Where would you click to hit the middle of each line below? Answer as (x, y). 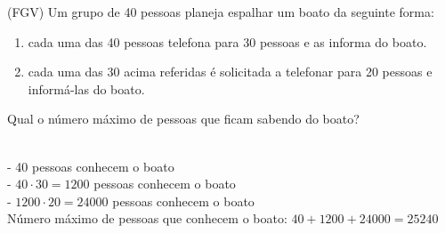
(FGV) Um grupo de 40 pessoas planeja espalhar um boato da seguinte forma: (221, 12)
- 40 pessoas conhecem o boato (91, 166)
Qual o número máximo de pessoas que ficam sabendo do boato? (183, 119)
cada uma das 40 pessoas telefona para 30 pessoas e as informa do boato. (227, 41)
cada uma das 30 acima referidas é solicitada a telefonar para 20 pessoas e (230, 72)
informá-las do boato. (86, 88)
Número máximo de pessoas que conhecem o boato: (147, 218)
